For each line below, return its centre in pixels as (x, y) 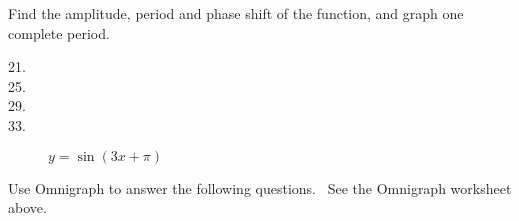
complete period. (59, 32)
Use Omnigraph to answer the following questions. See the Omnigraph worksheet (260, 187)
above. (27, 207)
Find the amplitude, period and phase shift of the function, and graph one (236, 13)
